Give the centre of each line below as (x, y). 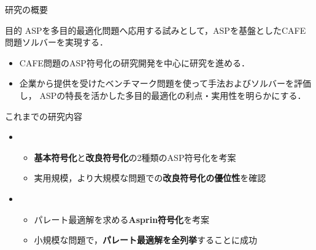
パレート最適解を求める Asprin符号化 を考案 (122, 219)
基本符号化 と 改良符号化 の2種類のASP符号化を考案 (135, 157)
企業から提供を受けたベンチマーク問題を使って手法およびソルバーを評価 (165, 83)
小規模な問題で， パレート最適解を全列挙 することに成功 (146, 240)
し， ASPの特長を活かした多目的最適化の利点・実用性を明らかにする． (163, 95)
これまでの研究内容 (44, 116)
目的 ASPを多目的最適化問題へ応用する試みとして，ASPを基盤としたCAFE (156, 30)
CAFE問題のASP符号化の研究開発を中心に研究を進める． (134, 62)
